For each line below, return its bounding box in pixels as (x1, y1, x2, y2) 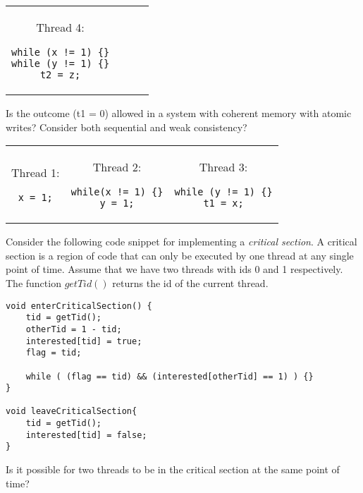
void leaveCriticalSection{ (6, 406, 137, 417)
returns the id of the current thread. (112, 275, 269, 290)
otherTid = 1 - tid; (25, 324, 122, 334)
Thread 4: (36, 19, 85, 35)
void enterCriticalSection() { (6, 300, 152, 311)
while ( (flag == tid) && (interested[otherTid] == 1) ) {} (25, 371, 314, 382)
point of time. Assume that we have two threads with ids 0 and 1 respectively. (6, 262, 343, 276)
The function (6, 275, 61, 290)
